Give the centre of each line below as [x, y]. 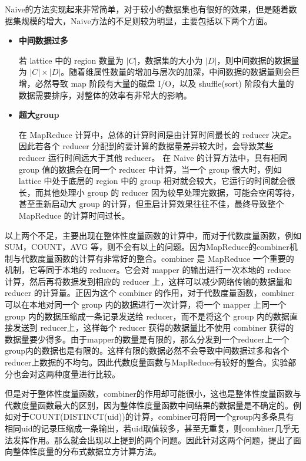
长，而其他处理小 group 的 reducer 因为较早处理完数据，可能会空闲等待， [159, 192]
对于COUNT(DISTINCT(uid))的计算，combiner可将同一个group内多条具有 [153, 416]
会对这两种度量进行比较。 [70, 373]
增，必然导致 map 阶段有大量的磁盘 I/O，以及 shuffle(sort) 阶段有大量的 [156, 83]
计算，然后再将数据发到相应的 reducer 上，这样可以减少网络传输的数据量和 [149, 281]
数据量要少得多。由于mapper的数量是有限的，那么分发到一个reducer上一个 [147, 339]
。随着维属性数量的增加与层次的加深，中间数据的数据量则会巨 [180, 72]
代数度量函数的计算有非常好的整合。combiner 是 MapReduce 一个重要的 [157, 258]
